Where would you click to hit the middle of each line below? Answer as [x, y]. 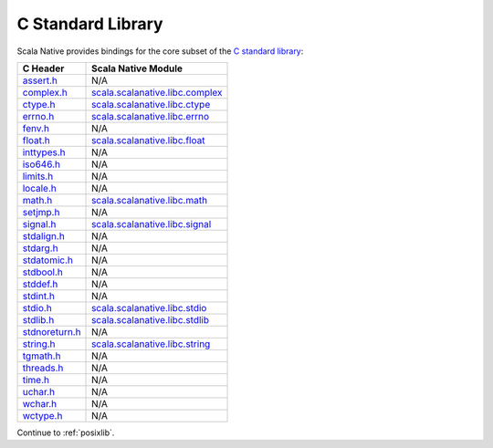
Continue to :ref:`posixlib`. [66, 432]
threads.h [43, 368]
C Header [43, 68]
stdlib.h [38, 319]
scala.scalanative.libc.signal [152, 224]
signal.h [39, 224]
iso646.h [42, 164]
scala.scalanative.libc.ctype [151, 104]
